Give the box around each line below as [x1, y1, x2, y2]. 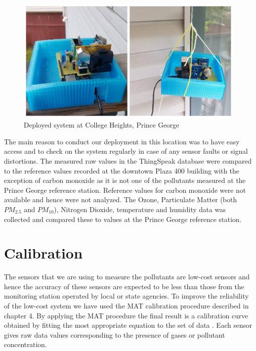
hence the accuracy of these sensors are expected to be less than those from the [4, 281, 244, 291]
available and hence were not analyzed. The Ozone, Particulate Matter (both [4, 194, 237, 205]
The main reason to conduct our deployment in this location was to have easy [4, 136, 240, 146]
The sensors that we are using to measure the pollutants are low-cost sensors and [4, 271, 250, 282]
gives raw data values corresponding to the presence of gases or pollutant [4, 329, 225, 340]
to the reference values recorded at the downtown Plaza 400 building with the [4, 165, 240, 175]
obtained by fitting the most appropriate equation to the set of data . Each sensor [4, 320, 252, 330]
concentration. [4, 339, 47, 350]
